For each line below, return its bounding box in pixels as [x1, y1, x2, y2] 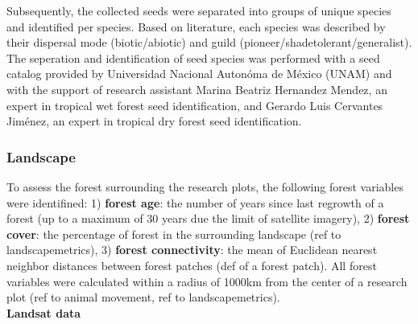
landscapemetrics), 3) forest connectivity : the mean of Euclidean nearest [6, 241, 378, 258]
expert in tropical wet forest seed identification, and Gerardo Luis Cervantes [6, 96, 383, 113]
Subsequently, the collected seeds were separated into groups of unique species [6, 2, 391, 18]
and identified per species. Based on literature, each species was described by [6, 18, 386, 35]
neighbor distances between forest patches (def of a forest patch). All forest [6, 256, 377, 273]
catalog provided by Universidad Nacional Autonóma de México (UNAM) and [6, 65, 392, 82]
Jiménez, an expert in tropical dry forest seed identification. [6, 113, 302, 129]
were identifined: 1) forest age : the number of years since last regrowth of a [6, 194, 384, 211]
